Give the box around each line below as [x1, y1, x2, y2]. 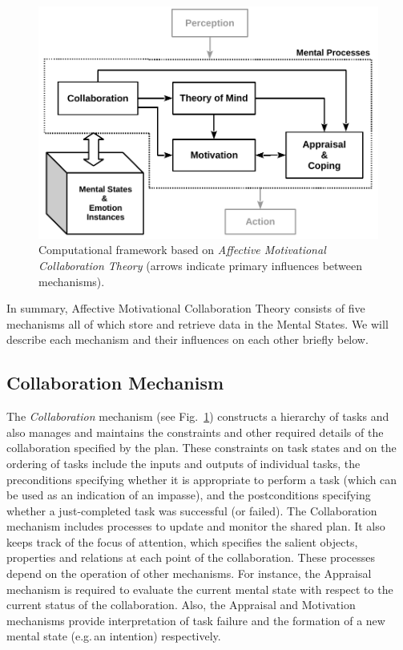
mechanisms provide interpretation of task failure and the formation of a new [6, 612, 385, 628]
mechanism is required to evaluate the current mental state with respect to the [6, 580, 393, 597]
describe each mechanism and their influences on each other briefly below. [6, 331, 369, 348]
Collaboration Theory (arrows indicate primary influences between [38, 256, 363, 273]
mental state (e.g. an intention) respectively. [6, 628, 221, 644]
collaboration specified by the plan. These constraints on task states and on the [6, 439, 397, 456]
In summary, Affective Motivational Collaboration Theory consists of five [6, 300, 365, 317]
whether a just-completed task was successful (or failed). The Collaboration [6, 502, 377, 519]
